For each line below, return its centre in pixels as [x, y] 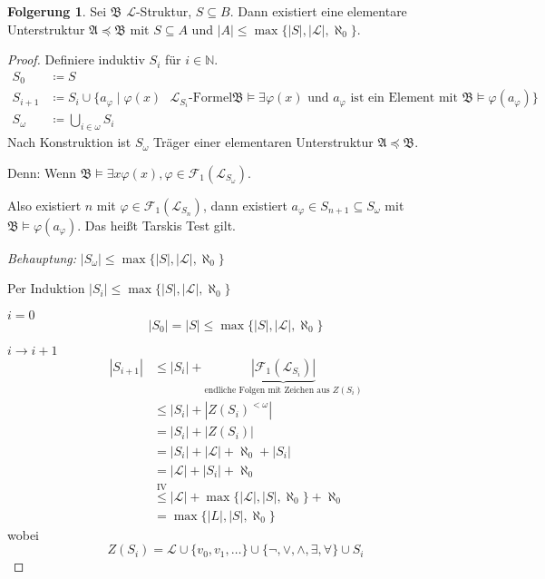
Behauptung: [42, 257]
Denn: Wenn [42, 172]
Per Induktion [46, 288]
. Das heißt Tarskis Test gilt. [156, 225]
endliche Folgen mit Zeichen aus [267, 390]
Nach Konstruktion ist [69, 142]
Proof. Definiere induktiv [76, 59]
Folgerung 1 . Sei [57, 11]
